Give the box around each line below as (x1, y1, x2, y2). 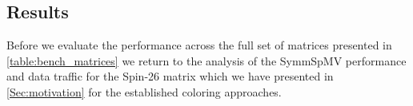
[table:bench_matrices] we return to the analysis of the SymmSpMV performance (6, 52, 407, 69)
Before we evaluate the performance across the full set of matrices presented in (6, 37, 392, 53)
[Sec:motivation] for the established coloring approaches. (6, 83, 282, 100)
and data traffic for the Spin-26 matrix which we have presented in (6, 68, 334, 84)
